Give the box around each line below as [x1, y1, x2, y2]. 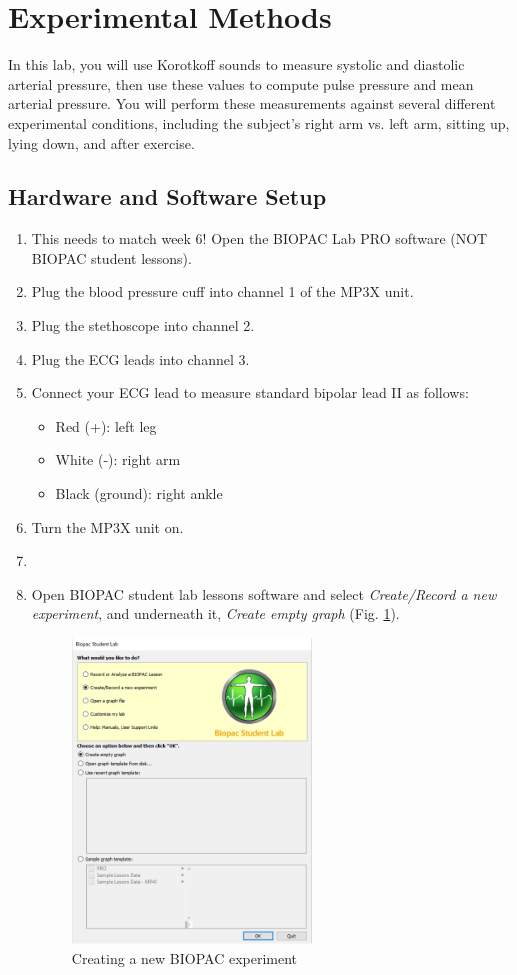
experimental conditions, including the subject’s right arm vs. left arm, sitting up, [8, 112, 510, 133]
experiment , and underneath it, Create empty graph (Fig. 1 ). [31, 603, 400, 624]
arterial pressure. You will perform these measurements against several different [8, 93, 496, 114]
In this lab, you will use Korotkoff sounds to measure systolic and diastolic [8, 54, 465, 75]
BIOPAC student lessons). [31, 247, 192, 268]
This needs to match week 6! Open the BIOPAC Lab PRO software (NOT [31, 228, 488, 249]
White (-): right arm [55, 449, 181, 470]
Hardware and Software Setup [8, 181, 327, 212]
